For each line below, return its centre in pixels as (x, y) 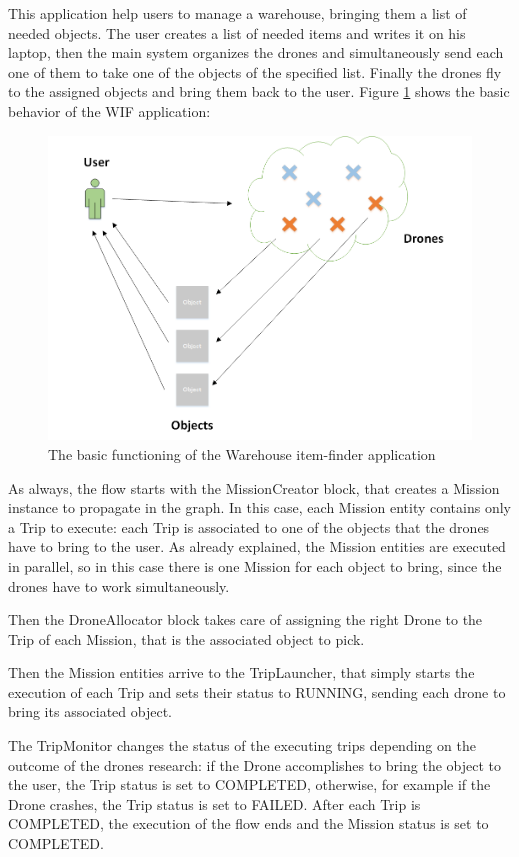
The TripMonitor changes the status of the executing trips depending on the (242, 745)
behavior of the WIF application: (109, 110)
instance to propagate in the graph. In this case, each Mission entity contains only (259, 507)
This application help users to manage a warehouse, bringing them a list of (237, 13)
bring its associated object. (90, 711)
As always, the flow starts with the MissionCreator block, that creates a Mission (254, 487)
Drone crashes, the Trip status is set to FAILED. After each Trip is (214, 803)
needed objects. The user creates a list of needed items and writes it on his (237, 32)
